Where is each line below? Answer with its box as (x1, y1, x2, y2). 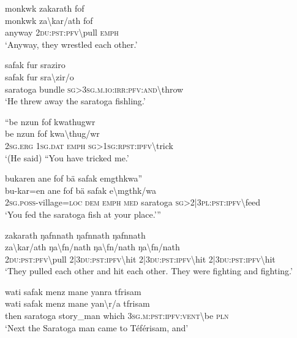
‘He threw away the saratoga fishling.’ (5, 94, 146, 107)
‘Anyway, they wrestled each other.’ (5, 37, 138, 50)
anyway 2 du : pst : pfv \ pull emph (5, 26, 119, 39)
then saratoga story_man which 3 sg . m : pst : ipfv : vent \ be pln (5, 309, 229, 322)
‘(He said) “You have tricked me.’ (5, 151, 129, 164)
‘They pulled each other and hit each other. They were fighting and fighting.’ (5, 264, 293, 277)
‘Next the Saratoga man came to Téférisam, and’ (5, 321, 189, 334)
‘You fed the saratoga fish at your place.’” (5, 207, 161, 220)
